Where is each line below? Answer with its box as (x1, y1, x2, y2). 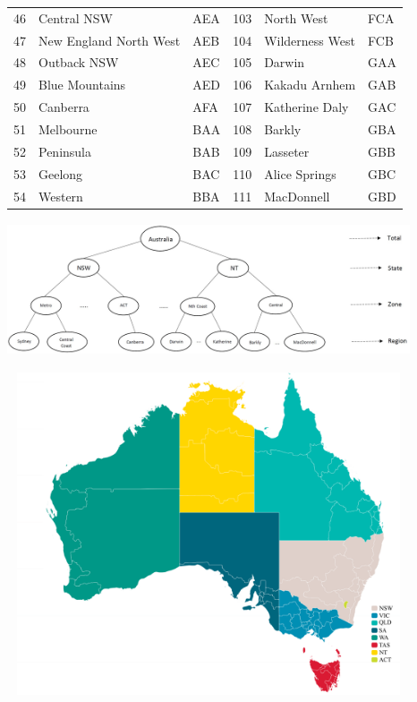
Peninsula (38, 141, 92, 160)
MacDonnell (264, 186, 330, 205)
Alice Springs (264, 164, 336, 183)
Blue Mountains (38, 75, 126, 94)
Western (38, 186, 83, 205)
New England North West (38, 30, 181, 49)
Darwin (264, 53, 305, 72)
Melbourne (38, 119, 98, 138)
